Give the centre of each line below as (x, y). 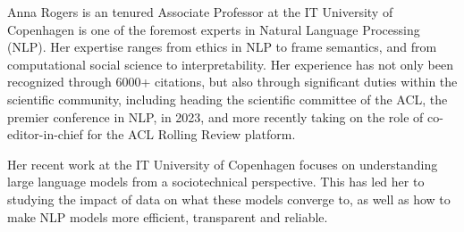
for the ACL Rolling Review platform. (191, 134)
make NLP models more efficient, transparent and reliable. (168, 216)
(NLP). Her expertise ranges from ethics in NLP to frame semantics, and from (222, 47)
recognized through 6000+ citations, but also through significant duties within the (232, 82)
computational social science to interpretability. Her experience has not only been (230, 64)
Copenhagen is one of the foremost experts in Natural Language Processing (214, 29)
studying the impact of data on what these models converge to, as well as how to (229, 199)
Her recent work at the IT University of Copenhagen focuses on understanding (223, 164)
